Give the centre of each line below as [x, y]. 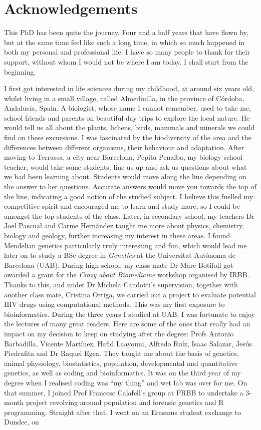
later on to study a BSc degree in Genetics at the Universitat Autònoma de [120, 255]
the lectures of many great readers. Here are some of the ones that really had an [127, 324]
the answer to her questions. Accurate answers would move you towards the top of [130, 186]
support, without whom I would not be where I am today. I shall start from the [126, 61]
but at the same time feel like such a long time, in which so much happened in [124, 42]
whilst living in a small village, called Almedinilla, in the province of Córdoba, [124, 98]
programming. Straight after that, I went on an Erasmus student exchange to [123, 412]
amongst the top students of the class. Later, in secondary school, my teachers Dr [129, 216]
